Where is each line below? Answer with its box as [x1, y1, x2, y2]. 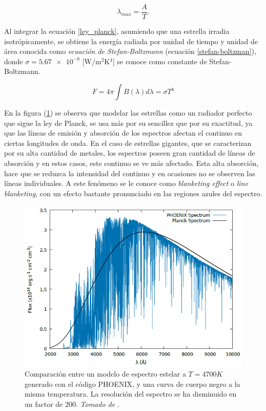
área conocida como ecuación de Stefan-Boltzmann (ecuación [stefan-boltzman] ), [4, 46, 256, 57]
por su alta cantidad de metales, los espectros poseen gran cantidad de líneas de [4, 147, 255, 158]
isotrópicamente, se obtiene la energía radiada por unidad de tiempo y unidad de [4, 35, 258, 46]
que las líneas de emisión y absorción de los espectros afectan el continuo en [4, 127, 242, 138]
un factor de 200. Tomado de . [25, 398, 120, 409]
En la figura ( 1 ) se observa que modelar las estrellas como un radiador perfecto [4, 107, 252, 118]
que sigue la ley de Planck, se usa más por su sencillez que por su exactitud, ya [4, 117, 253, 128]
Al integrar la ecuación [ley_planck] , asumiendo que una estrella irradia [4, 26, 230, 36]
